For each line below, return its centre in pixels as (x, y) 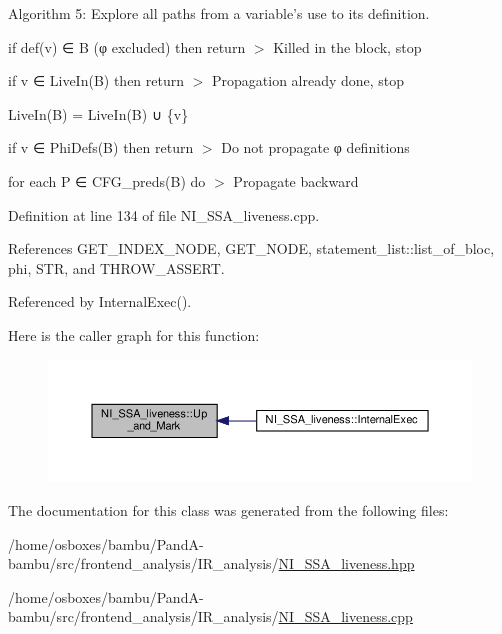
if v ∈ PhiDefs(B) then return (101, 147)
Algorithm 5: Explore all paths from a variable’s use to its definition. (219, 13)
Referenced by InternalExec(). (100, 301)
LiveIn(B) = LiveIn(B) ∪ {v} (98, 113)
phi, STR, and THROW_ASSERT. (116, 267)
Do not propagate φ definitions (315, 147)
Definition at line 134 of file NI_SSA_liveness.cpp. (164, 214)
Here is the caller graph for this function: (134, 334)
